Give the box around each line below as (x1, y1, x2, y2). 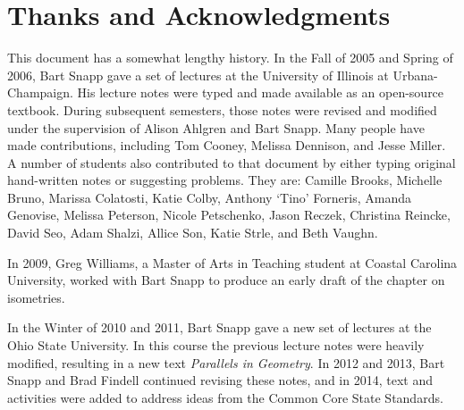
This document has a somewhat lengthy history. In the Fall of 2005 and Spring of (7, 48, 453, 67)
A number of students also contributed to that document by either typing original (7, 153, 456, 172)
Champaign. (7, 83, 73, 102)
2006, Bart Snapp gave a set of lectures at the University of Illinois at (7, 65, 389, 84)
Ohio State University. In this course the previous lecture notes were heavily (7, 336, 425, 355)
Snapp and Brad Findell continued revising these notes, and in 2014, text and (7, 371, 433, 389)
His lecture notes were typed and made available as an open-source (77, 83, 444, 102)
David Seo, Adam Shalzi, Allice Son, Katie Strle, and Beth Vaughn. (7, 223, 378, 242)
